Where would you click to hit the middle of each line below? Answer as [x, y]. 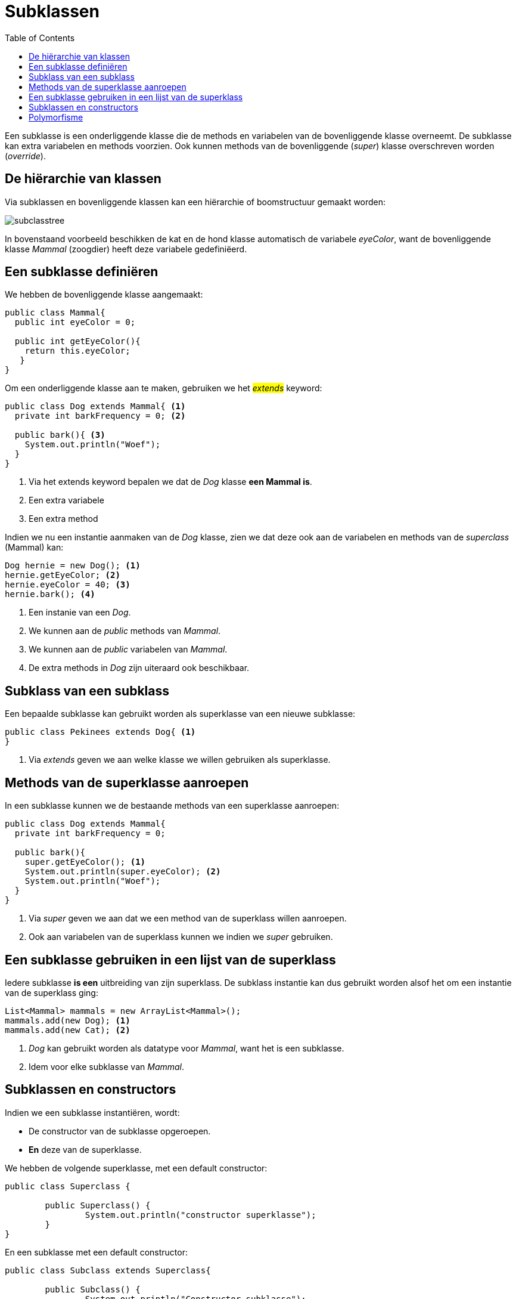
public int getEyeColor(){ [77, 341]
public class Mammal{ [55, 313]
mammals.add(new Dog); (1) [68, 1020]
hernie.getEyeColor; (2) [63, 575]
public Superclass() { [98, 1205]
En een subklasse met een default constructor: [96, 1252]
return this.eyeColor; [77, 351]
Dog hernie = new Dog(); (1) [73, 566]
